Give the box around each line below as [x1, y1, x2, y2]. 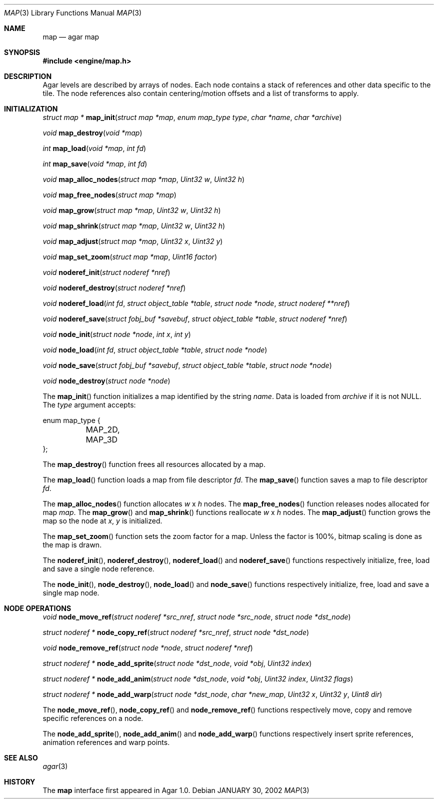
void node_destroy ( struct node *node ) [42, 376, 170, 385]
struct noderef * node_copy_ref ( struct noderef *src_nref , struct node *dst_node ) [42, 628, 309, 636]
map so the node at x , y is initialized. [42, 516, 162, 525]
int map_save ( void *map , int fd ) [42, 159, 147, 168]
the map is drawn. [42, 540, 102, 549]
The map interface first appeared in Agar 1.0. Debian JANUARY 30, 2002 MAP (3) [42, 786, 309, 794]
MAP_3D [85, 434, 118, 444]
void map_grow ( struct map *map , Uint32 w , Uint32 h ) [42, 206, 221, 214]
